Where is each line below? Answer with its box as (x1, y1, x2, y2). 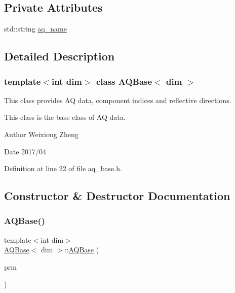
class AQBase (96, 75, 152, 87)
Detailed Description (4, 48, 115, 64)
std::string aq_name (4, 23, 67, 34)
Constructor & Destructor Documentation (4, 188, 230, 204)
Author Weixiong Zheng (4, 128, 79, 139)
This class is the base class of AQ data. (4, 112, 126, 122)
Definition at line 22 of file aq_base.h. (4, 163, 122, 174)
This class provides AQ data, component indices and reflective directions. (4, 94, 231, 105)
